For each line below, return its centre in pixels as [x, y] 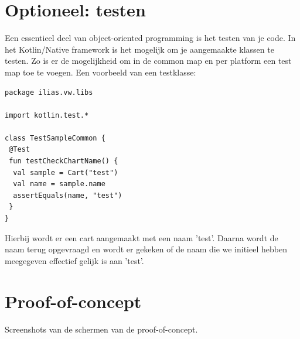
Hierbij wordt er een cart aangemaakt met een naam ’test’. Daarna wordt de [142, 237]
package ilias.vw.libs [49, 92]
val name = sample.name [59, 184]
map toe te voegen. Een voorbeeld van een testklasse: [100, 72]
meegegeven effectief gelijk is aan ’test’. [74, 260]
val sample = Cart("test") [66, 172]
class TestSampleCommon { [55, 138]
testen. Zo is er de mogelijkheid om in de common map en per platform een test [148, 61]
